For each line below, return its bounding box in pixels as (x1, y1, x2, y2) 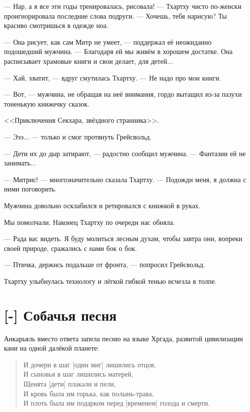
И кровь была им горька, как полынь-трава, (23, 388, 154, 398)
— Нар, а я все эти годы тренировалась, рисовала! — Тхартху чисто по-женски (4, 1, 242, 11)
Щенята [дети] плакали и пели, (23, 378, 116, 388)
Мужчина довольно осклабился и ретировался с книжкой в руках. (4, 200, 201, 210)
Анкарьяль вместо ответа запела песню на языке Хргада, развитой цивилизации (4, 333, 243, 343)
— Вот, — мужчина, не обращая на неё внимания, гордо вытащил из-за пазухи (4, 89, 242, 99)
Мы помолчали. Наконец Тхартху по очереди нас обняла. (4, 217, 175, 227)
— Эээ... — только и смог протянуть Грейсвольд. (4, 131, 152, 141)
